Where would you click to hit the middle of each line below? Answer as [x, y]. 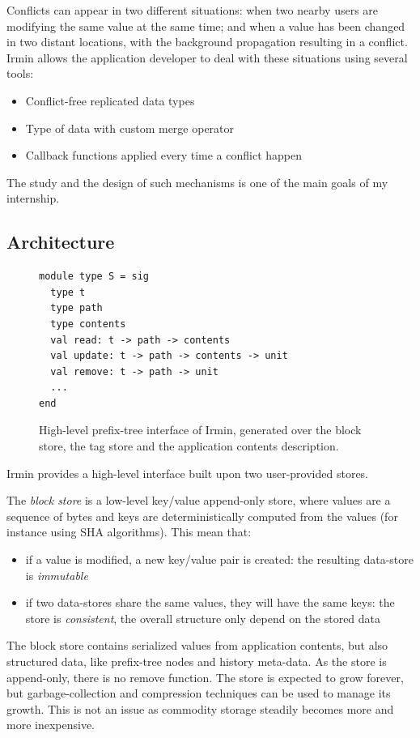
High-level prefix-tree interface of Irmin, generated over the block [200, 430]
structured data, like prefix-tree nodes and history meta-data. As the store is [197, 661]
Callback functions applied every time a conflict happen [163, 155]
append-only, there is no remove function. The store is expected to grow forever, [205, 677]
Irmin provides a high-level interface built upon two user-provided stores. [188, 473]
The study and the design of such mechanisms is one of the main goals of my [197, 182]
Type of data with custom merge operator [130, 128]
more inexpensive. [51, 725]
